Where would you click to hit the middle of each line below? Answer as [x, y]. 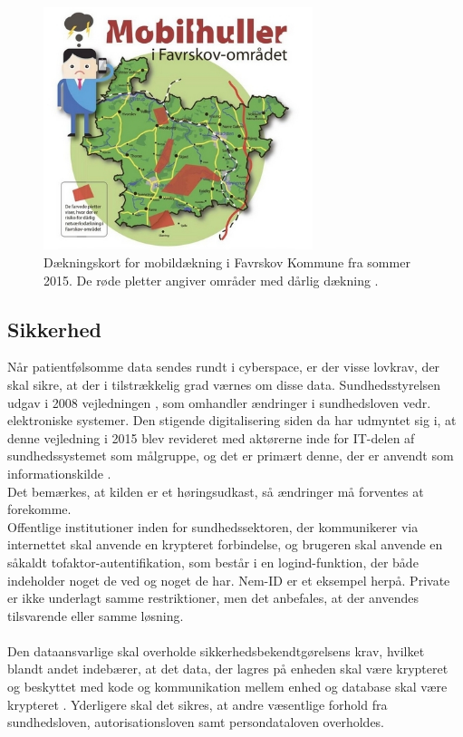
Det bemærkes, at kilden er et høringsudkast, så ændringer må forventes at [216, 491]
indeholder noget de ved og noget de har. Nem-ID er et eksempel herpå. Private [229, 580]
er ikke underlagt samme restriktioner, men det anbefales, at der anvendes [213, 598]
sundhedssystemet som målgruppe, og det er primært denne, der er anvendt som [231, 456]
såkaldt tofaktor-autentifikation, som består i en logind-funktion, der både [213, 562]
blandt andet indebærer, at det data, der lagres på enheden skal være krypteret [228, 669]
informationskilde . [59, 473]
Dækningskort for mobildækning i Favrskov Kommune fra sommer [227, 262]
